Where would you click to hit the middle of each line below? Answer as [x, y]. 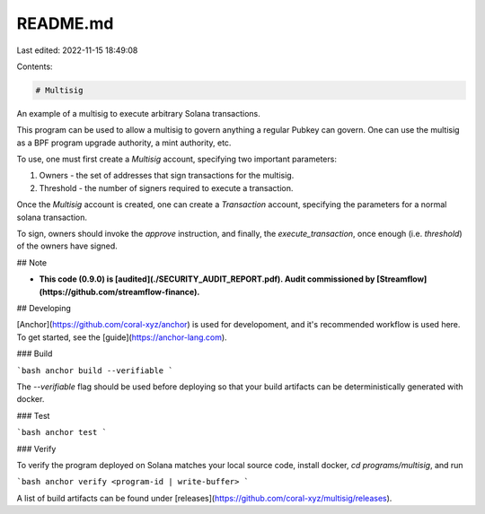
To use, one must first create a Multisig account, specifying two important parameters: [176, 159]
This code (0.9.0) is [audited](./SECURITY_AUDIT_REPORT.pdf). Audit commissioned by [207, 279]
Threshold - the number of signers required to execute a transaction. [166, 187]
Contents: [35, 66]
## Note [32, 262]
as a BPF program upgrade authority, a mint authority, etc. [124, 143]
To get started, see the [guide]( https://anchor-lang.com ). [122, 337]
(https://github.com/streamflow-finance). [119, 292]
